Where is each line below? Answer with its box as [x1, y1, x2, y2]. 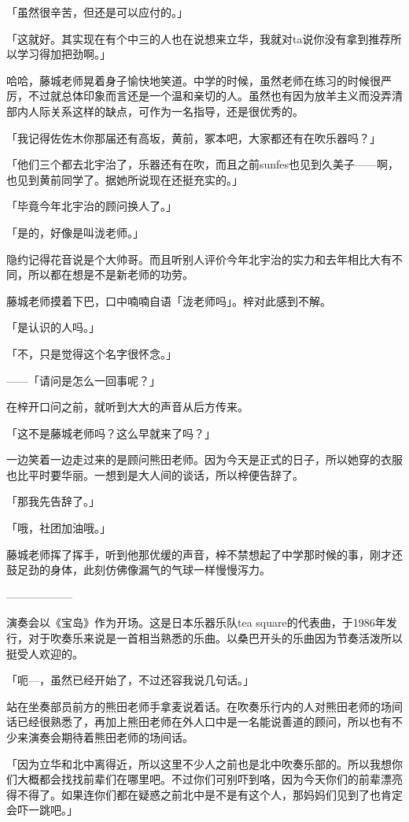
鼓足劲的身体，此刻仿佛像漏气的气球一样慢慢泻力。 [6, 561, 271, 578]
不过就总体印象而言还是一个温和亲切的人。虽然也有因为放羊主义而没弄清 [28, 87, 403, 104]
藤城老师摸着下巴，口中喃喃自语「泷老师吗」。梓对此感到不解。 [6, 292, 331, 309]
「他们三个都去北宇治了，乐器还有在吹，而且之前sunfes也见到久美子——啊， [6, 156, 400, 172]
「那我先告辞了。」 [6, 493, 100, 509]
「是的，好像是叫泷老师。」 [6, 224, 144, 240]
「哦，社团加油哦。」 [6, 520, 111, 536]
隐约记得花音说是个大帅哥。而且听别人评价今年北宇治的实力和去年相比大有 [6, 250, 392, 267]
